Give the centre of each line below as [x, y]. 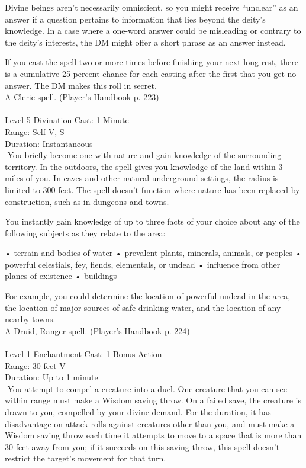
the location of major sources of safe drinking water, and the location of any [143, 307]
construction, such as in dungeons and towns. [87, 201]
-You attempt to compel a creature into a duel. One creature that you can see [146, 388]
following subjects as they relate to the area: [85, 233]
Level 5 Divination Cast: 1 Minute [67, 120]
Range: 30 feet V [35, 365]
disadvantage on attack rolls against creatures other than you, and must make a [150, 423]
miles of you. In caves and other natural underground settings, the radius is [142, 178]
